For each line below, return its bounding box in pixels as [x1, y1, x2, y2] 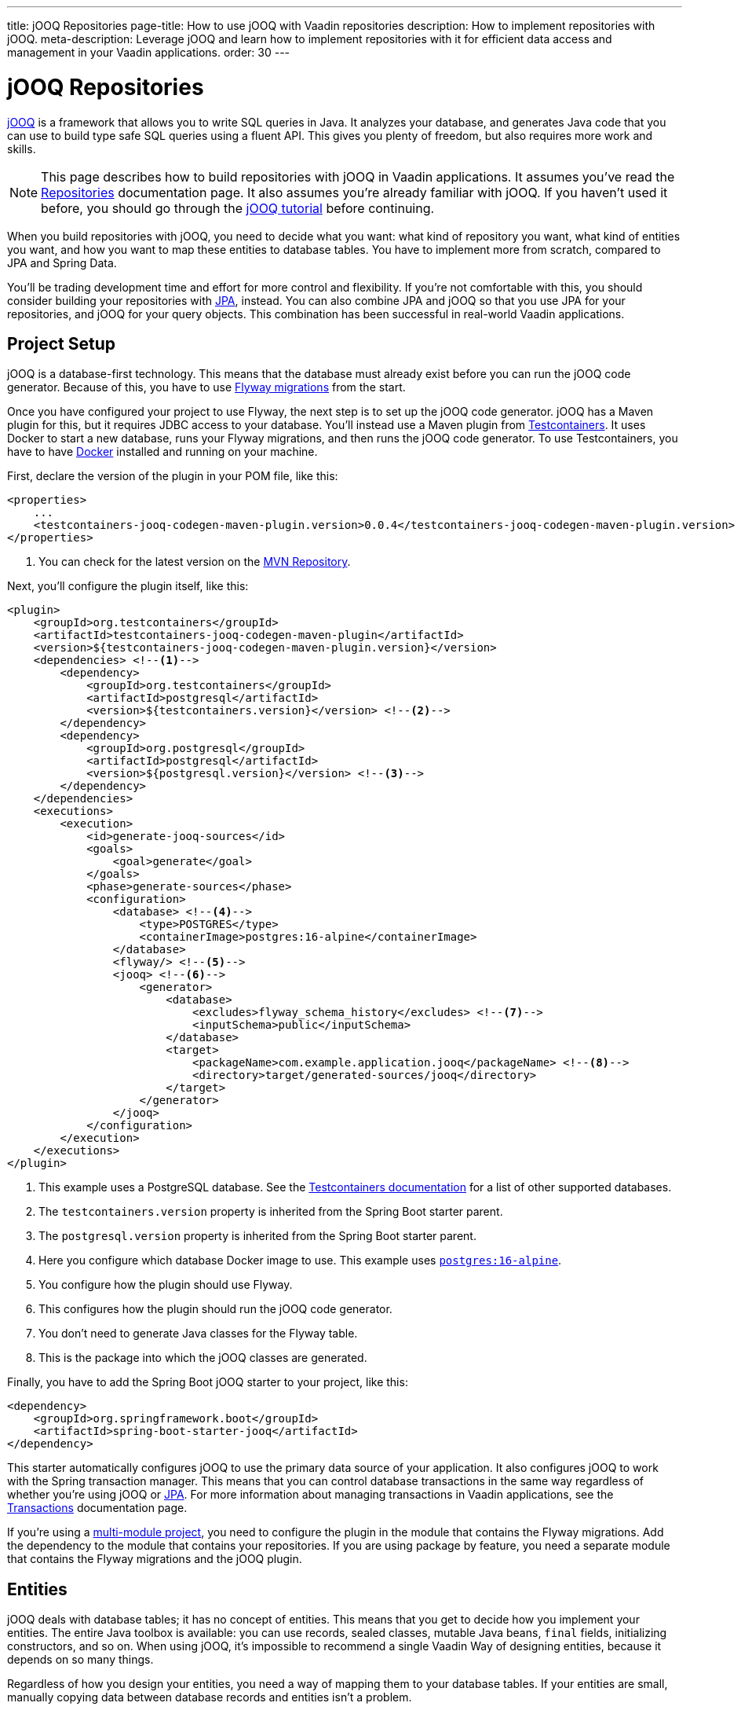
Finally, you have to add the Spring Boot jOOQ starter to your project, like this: [7, 1375, 408, 1389]
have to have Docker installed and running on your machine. [7, 445, 318, 459]
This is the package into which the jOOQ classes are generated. [38, 1351, 367, 1365]
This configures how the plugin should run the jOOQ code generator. [38, 1302, 392, 1316]
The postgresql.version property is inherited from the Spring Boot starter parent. [38, 1229, 476, 1243]
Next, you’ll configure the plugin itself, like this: [7, 579, 249, 593]
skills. [7, 141, 36, 156]
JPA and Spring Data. [7, 255, 117, 270]
